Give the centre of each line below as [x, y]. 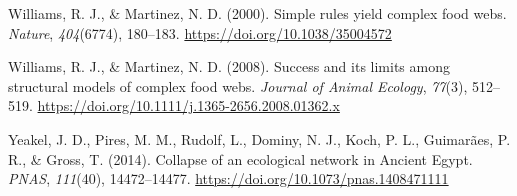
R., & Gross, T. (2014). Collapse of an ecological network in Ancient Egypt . [240, 158]
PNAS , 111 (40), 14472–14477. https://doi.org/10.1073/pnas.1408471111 [228, 178]
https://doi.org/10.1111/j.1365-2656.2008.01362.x [188, 105]
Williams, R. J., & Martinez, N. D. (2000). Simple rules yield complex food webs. [257, 13]
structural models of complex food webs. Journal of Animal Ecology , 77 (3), [238, 85]
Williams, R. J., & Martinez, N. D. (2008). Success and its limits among [229, 66]
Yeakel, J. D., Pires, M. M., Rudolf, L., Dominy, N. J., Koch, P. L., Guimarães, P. [259, 138]
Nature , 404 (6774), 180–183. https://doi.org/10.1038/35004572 [200, 32]
